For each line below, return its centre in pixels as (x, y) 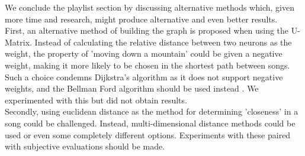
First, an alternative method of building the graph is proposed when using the (147, 30)
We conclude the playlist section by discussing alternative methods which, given (150, 7)
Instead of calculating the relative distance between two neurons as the (163, 42)
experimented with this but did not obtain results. (96, 100)
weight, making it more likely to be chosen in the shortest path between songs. (147, 65)
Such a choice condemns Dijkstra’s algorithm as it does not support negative (144, 77)
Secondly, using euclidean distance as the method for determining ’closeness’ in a (152, 111)
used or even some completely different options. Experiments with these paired (148, 134)
